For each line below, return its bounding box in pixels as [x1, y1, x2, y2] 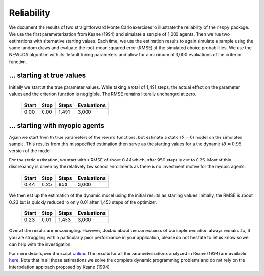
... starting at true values [9, 71, 86, 80]
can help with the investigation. [9, 241, 72, 247]
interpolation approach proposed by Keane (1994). [9, 264, 111, 270]
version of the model [9, 148, 51, 154]
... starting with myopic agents [9, 121, 105, 130]
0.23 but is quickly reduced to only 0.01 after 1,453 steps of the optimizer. [9, 199, 157, 205]
